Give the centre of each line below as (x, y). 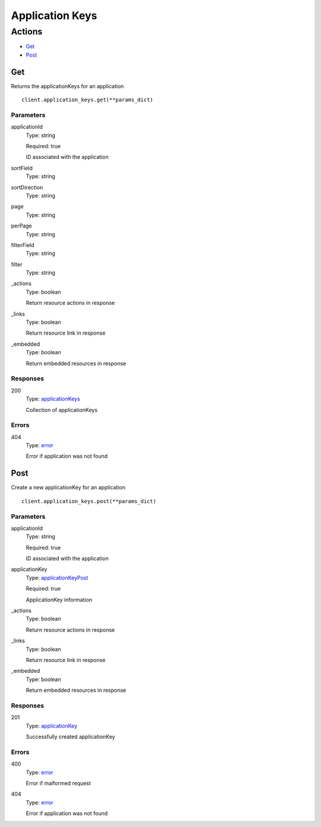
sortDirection (27, 187)
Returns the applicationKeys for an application (67, 86)
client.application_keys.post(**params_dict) (89, 501)
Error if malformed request (59, 783)
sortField (22, 168)
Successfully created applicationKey (70, 737)
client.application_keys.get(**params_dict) (88, 100)
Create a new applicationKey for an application (68, 488)
